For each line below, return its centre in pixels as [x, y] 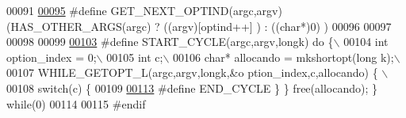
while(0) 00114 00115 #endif [76, 103]
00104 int [366, 42]
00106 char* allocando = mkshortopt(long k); [283, 57]
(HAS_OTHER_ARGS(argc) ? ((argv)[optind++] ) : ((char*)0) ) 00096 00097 [199, 26]
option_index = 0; [52, 57]
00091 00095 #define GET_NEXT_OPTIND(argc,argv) [144, 10]
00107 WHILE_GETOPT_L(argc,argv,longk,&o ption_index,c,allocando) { [192, 72]
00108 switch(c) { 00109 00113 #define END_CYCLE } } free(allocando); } [192, 88]
